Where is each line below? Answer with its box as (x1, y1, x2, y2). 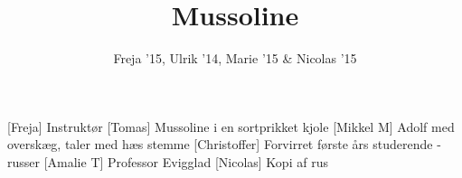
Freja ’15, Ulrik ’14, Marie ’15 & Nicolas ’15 (113, 49, 357, 68)
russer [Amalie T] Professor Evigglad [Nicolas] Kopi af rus (7, 152, 328, 171)
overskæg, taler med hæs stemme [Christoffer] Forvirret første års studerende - (7, 135, 441, 154)
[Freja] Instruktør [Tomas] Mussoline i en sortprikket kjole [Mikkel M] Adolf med (7, 117, 455, 136)
